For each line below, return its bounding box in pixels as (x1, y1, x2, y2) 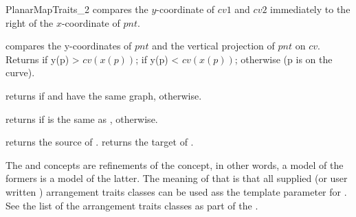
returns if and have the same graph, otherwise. (5, 88, 202, 102)
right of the (5, 15, 54, 30)
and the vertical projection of (152, 38, 275, 53)
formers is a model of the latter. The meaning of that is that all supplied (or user (5, 171, 348, 185)
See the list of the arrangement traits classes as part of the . (5, 198, 258, 212)
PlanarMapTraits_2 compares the (5, 2, 148, 16)
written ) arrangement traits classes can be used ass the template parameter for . (5, 184, 347, 198)
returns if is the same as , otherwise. (5, 111, 158, 126)
